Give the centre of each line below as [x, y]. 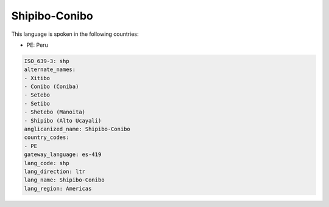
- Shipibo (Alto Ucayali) [63, 120]
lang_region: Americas [58, 188]
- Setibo [37, 103]
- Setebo [37, 95]
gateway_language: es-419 [63, 154]
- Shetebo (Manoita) [55, 112]
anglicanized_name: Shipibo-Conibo [77, 129]
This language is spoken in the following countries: [75, 34]
